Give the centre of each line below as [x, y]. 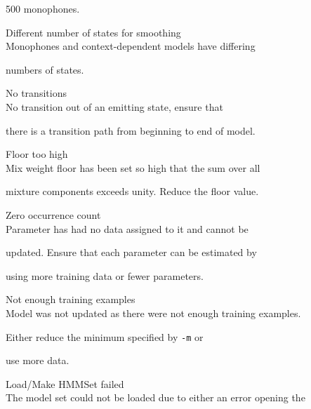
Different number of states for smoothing [93, 32]
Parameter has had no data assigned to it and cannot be [127, 228]
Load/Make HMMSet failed [65, 383]
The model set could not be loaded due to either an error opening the [155, 397]
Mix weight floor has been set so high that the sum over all [133, 167]
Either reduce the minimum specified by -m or [105, 336]
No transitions [36, 93]
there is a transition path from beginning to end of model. [131, 130]
